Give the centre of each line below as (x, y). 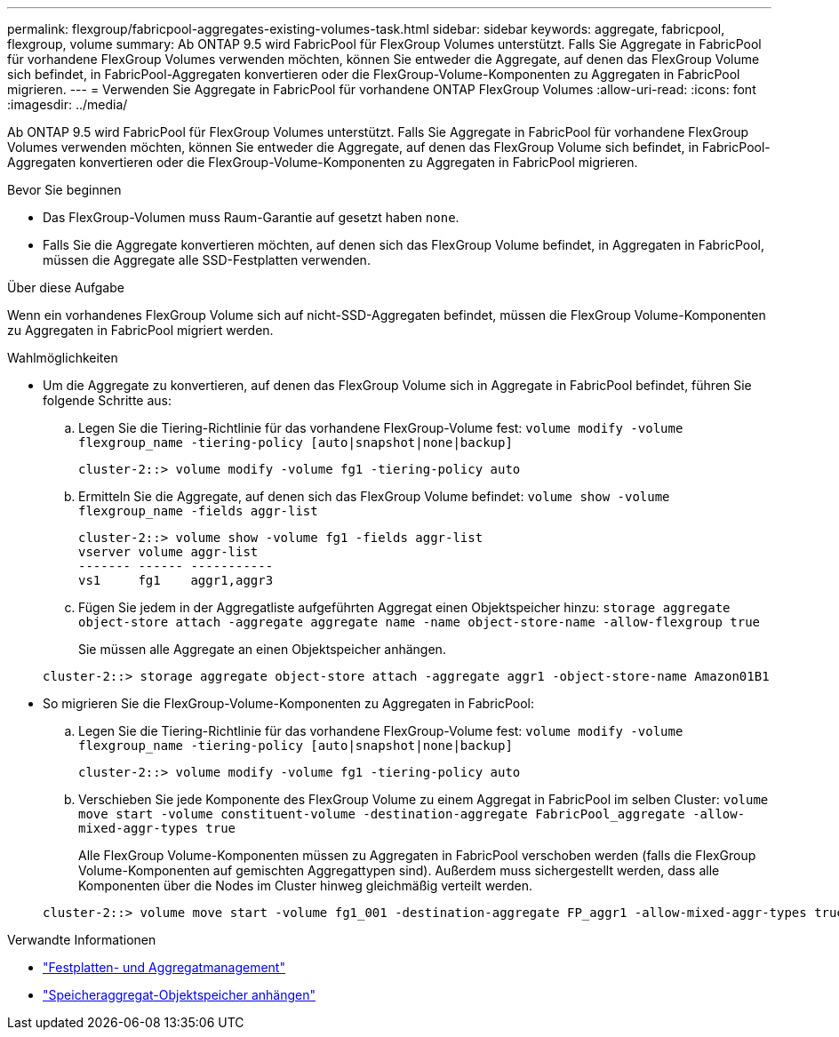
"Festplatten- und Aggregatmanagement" (164, 967)
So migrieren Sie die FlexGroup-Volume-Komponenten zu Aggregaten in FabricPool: (289, 703)
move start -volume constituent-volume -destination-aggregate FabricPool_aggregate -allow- (412, 814)
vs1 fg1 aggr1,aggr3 (176, 580)
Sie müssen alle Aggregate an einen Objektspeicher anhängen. (262, 649)
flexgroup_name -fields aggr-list (198, 511)
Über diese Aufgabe (66, 287)
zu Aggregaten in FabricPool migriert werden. (140, 330)
